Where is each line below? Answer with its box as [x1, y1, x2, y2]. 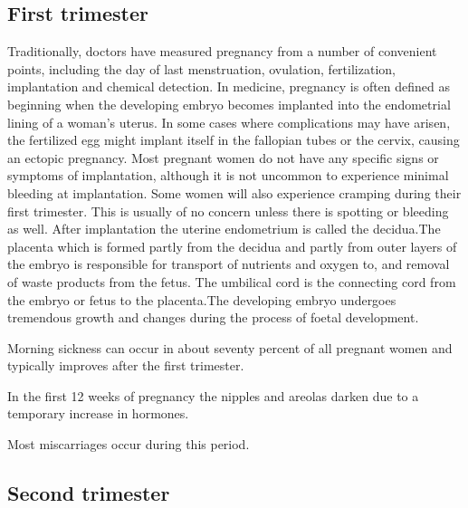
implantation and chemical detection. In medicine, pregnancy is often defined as [7, 77, 451, 96]
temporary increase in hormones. [7, 404, 189, 423]
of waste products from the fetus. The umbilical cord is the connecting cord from [7, 272, 456, 291]
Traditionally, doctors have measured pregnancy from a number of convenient [7, 42, 437, 61]
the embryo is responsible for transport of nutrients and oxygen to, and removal [7, 254, 450, 273]
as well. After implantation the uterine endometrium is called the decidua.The [7, 219, 441, 238]
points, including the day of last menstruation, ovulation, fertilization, [7, 59, 396, 78]
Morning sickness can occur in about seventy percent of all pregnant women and [7, 338, 453, 357]
